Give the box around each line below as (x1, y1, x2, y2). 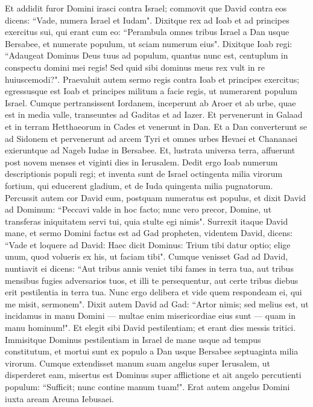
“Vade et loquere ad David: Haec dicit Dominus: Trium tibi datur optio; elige (5, 238, 291, 251)
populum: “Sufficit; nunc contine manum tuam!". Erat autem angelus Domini (5, 380, 290, 393)
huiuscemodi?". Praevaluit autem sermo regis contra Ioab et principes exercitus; (5, 72, 300, 85)
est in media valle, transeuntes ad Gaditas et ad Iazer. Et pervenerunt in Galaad (5, 108, 303, 121)
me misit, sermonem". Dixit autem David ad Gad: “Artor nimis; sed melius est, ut (5, 297, 309, 310)
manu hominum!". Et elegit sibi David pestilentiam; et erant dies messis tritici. (5, 321, 296, 334)
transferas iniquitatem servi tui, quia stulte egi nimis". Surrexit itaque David (5, 214, 288, 227)
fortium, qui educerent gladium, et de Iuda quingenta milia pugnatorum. (5, 179, 273, 191)
